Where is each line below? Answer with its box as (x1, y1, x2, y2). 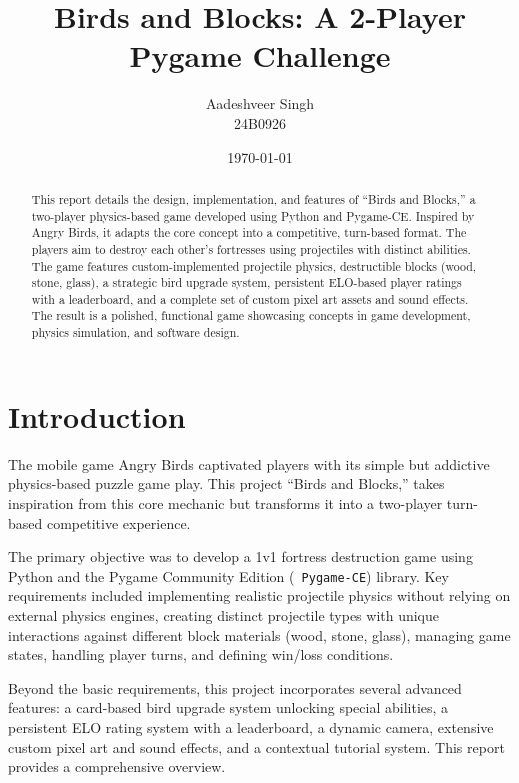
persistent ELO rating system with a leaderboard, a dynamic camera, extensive (8, 716, 494, 737)
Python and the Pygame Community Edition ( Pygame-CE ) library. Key (8, 565, 449, 586)
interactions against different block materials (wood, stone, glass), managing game (8, 624, 511, 645)
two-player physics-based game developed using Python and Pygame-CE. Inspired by (31, 207, 475, 224)
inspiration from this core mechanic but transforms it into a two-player (8, 492, 443, 513)
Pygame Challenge (129, 35, 391, 76)
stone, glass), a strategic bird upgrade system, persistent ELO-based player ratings (31, 274, 462, 291)
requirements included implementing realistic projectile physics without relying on (8, 585, 511, 606)
